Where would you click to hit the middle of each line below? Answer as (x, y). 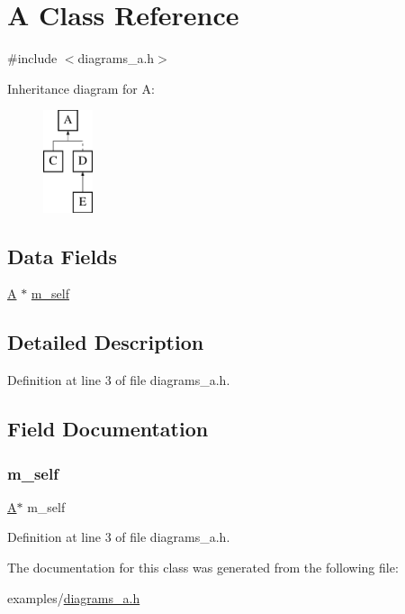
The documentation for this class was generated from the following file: (203, 568)
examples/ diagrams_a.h (74, 597)
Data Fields (63, 256)
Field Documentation (108, 429)
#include (32, 58)
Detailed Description (106, 342)
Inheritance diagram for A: (81, 88)
